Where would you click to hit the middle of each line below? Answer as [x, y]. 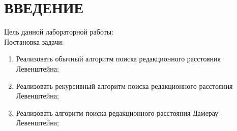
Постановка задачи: [34, 41]
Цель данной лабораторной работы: [59, 32]
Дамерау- [207, 112]
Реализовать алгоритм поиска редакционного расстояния [103, 112]
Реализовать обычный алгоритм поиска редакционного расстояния [118, 59]
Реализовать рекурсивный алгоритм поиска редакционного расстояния [124, 86]
